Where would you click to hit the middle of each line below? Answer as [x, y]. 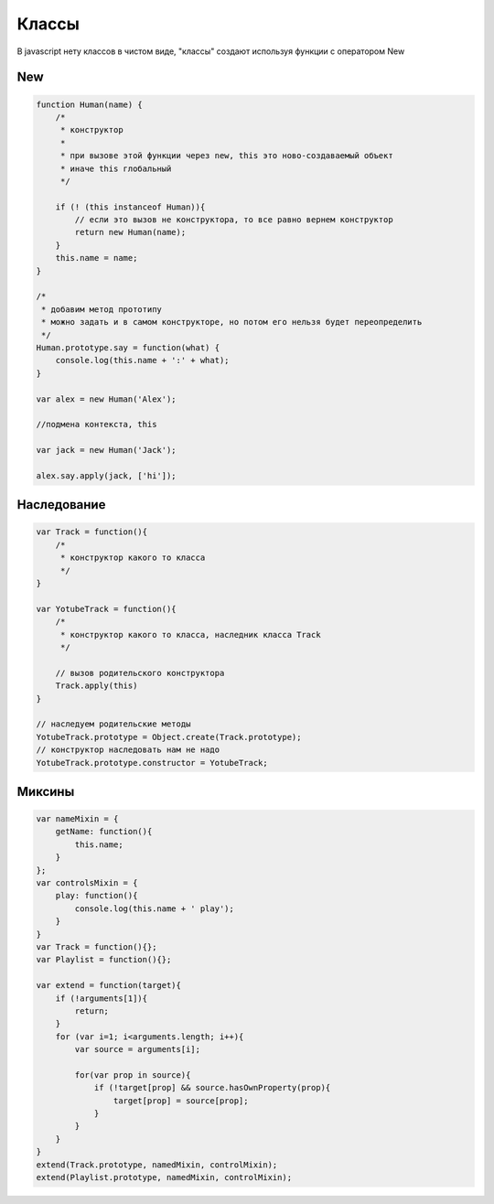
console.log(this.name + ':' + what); [142, 360]
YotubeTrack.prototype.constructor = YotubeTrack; [152, 763]
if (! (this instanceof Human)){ [130, 207]
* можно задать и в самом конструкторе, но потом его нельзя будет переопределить [232, 322]
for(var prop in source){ [133, 1075]
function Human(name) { [90, 104]
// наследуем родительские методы [113, 724]
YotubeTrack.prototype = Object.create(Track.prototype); [169, 737]
